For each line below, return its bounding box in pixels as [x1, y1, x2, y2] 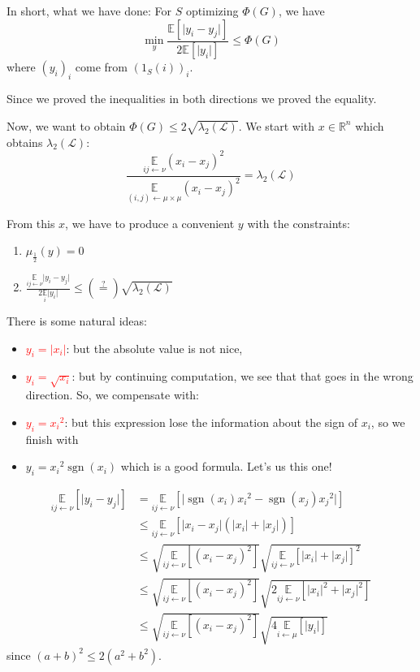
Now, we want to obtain [6, 117, 126, 134]
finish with [25, 430, 79, 447]
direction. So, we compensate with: [25, 386, 200, 403]
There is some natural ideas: [6, 312, 147, 330]
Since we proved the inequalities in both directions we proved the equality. [6, 90, 377, 107]
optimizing [185, 2, 239, 19]
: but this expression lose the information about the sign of [64, 413, 357, 430]
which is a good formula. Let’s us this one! [120, 458, 332, 475]
